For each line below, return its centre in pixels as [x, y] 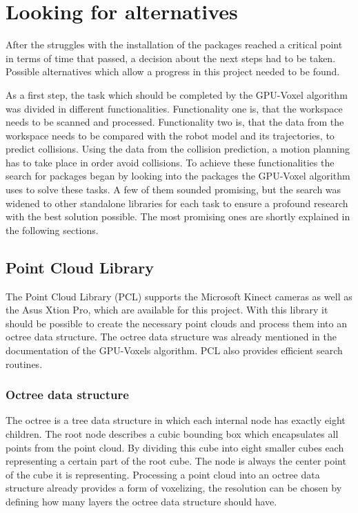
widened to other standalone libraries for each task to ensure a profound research [177, 203]
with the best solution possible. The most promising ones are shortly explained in [178, 216]
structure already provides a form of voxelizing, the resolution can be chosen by [174, 488]
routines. [24, 364]
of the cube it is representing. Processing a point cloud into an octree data [163, 474]
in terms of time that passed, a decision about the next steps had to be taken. [171, 58]
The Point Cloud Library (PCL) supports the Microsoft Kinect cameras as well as [179, 296]
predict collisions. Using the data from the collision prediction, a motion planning [178, 149]
